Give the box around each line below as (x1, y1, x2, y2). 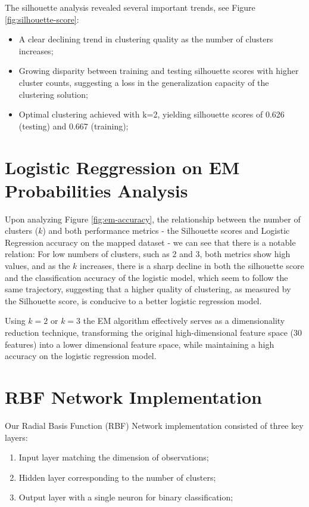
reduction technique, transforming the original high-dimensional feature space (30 (5, 326, 302, 338)
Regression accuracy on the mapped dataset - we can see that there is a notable (5, 236, 296, 248)
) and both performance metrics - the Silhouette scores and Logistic (42, 224, 290, 237)
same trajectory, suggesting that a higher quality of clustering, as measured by (5, 283, 291, 295)
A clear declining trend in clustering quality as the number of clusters (18, 33, 273, 45)
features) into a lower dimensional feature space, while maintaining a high (5, 338, 274, 350)
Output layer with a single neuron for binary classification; (18, 491, 233, 503)
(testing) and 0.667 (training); (18, 119, 129, 132)
